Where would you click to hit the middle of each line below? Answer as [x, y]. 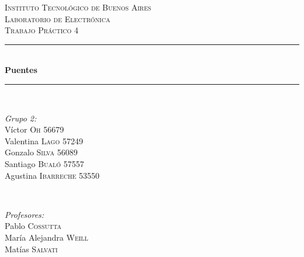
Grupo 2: [21, 118]
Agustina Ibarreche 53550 [52, 175]
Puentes [21, 70]
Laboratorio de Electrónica [58, 18]
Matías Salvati [31, 249]
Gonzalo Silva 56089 [41, 152]
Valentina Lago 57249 [44, 140]
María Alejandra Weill [46, 237]
